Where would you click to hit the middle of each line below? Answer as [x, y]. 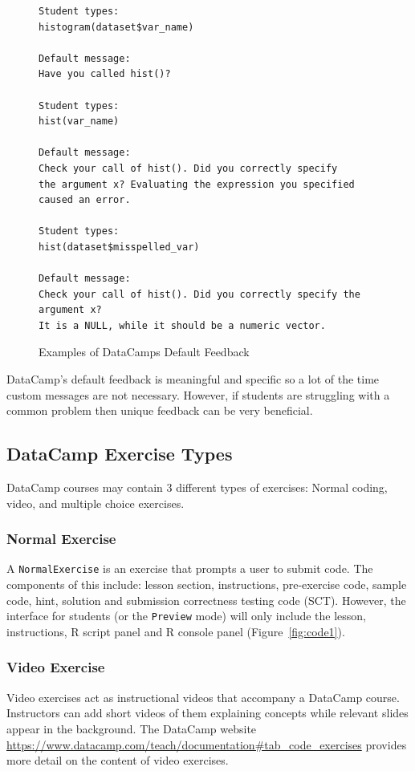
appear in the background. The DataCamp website [132, 728]
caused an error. [85, 200]
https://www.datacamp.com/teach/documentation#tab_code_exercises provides [207, 744]
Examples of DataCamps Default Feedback [144, 352]
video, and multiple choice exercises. [96, 503]
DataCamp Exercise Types [120, 454]
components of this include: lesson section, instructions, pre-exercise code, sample [207, 584]
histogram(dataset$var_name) [116, 27]
